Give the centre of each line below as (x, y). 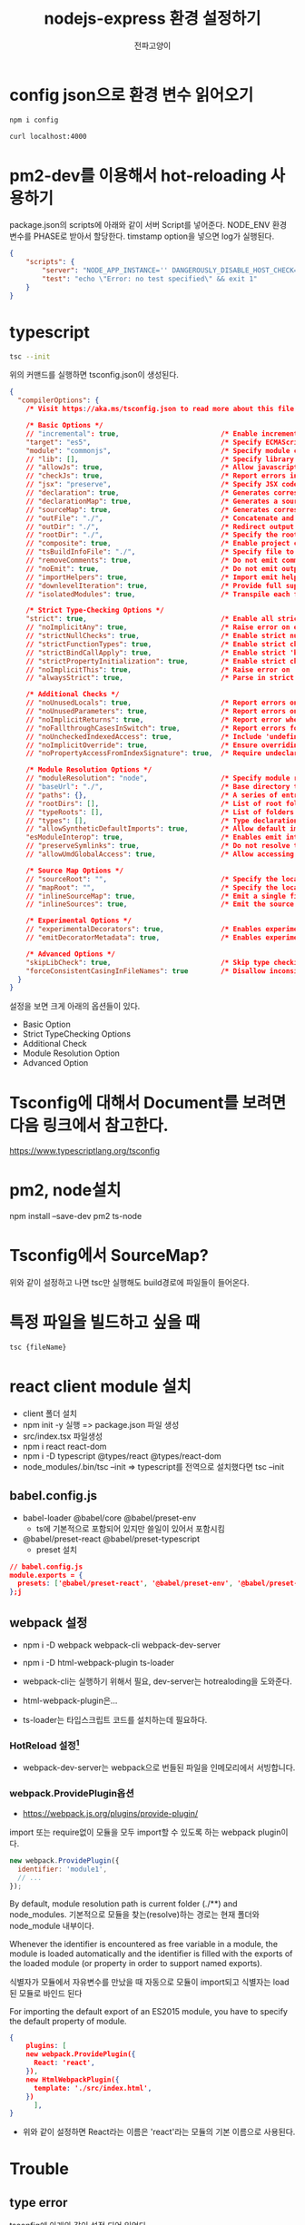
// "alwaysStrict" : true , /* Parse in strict (160, 678)
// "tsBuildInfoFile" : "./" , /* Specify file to (160, 552)
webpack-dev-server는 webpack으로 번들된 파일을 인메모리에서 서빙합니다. (159, 1767)
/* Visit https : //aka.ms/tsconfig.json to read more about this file (160, 409)
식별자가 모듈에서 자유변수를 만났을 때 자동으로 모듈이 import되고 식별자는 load (149, 1982)
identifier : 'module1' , (62, 1869)
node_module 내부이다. (52, 1925)
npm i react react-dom (64, 1446)
